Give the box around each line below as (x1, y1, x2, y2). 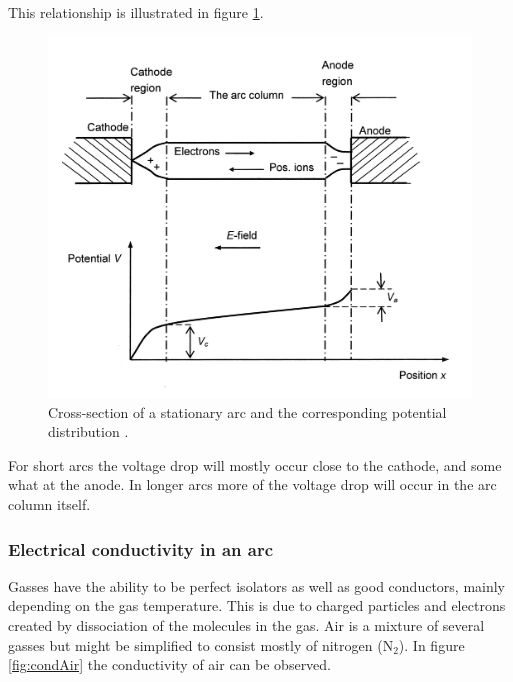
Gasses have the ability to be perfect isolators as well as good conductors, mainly (8, 575, 506, 596)
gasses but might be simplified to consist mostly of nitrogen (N (8, 634, 394, 655)
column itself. (8, 494, 91, 515)
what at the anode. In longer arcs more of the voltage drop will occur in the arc (8, 474, 497, 495)
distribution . (48, 421, 129, 442)
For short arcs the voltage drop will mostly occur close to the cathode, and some (8, 454, 502, 475)
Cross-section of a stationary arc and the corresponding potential (48, 401, 447, 422)
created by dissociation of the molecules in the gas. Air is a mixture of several (8, 615, 485, 636)
